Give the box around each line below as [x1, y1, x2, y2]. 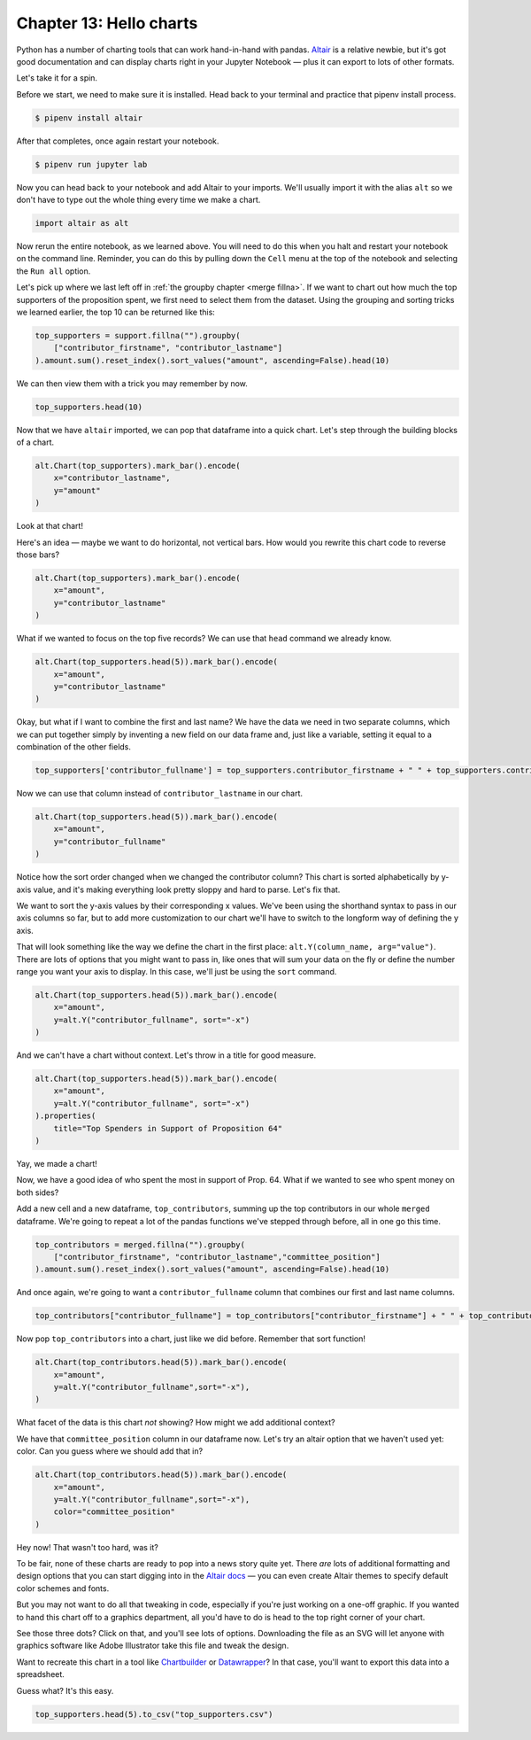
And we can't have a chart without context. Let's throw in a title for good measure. [16, 1050, 317, 1060]
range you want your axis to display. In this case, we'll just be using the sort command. [16, 966, 337, 976]
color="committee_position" [53, 1507, 176, 1517]
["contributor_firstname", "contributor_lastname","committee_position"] [53, 1252, 381, 1262]
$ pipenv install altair [35, 113, 143, 123]
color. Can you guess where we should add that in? [16, 1446, 204, 1456]
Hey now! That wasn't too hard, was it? [16, 1542, 158, 1552]
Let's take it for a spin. [16, 73, 97, 83]
